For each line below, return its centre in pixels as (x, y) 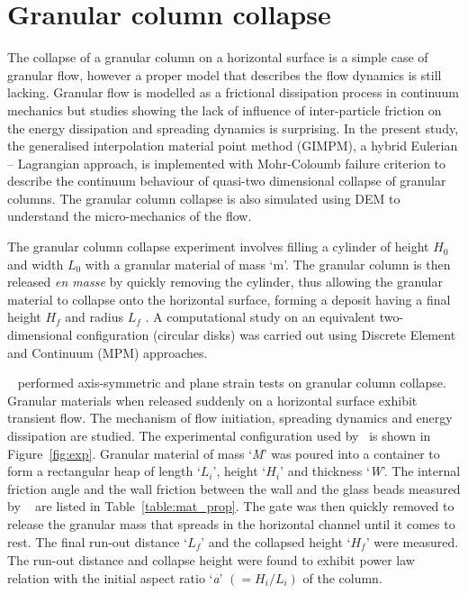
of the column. (342, 577)
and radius (94, 317)
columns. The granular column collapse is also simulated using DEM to (204, 198)
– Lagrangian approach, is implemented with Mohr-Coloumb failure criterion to (227, 163)
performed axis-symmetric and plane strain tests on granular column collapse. (232, 383)
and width (36, 264)
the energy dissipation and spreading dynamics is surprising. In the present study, (233, 128)
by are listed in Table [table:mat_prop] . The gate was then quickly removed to (231, 506)
